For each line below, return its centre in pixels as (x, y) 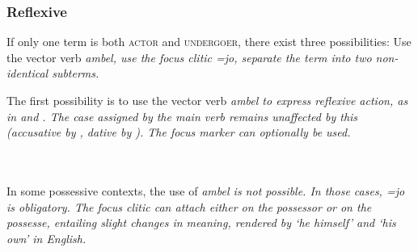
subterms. (76, 73)
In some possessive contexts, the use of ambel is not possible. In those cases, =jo (206, 190)
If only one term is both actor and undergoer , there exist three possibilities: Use (209, 42)
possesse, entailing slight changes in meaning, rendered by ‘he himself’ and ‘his (201, 223)
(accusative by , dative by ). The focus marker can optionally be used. (179, 132)
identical (27, 73)
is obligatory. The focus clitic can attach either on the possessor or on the (189, 206)
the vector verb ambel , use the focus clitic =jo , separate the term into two (189, 57)
